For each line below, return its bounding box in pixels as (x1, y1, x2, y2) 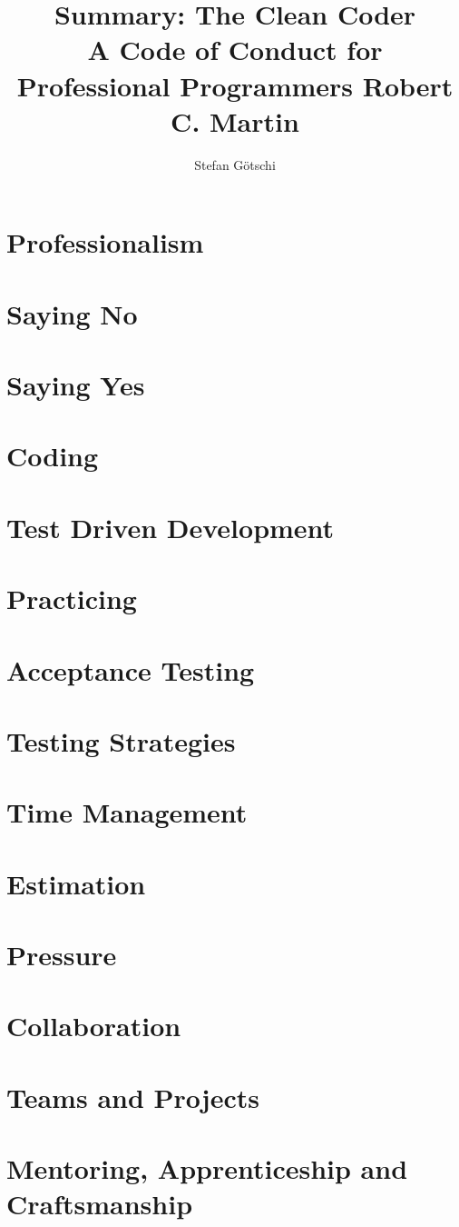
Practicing (6, 580, 137, 617)
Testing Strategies (6, 722, 236, 759)
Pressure (6, 936, 117, 973)
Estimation (6, 864, 146, 902)
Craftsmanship (6, 1185, 193, 1222)
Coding (6, 437, 99, 474)
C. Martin (171, 102, 299, 139)
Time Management (6, 793, 248, 831)
